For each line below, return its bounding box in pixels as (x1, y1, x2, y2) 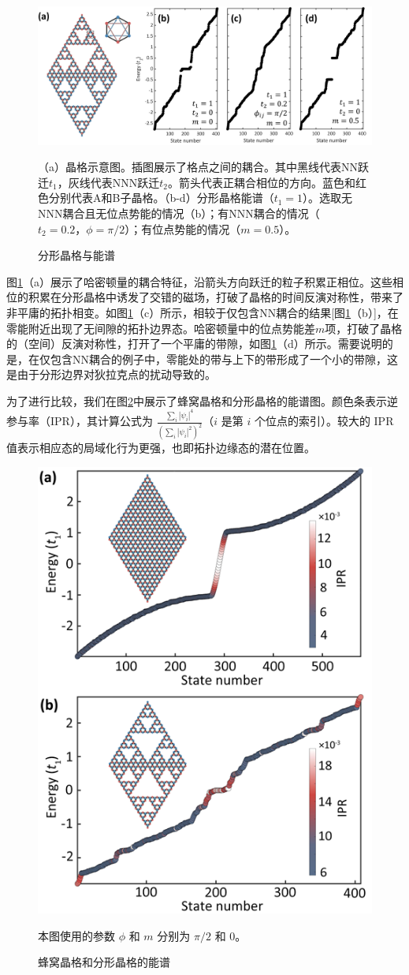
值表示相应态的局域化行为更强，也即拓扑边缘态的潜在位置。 (6, 439, 315, 456)
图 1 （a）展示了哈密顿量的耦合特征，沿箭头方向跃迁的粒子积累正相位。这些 (6, 273, 392, 290)
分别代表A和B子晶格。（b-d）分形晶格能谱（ (48, 189, 274, 206)
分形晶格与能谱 (38, 247, 115, 263)
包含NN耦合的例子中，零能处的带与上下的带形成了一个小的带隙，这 (50, 350, 398, 367)
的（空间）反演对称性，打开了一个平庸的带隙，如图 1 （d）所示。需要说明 (6, 335, 382, 352)
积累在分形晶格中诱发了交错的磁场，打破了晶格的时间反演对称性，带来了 (28, 289, 403, 305)
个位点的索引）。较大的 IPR (254, 413, 394, 429)
